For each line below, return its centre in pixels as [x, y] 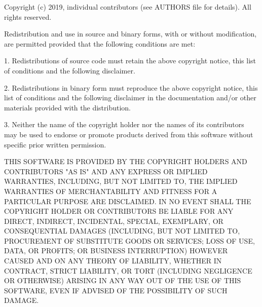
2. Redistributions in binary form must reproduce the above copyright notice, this [131, 87]
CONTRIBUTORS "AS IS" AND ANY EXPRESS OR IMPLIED [106, 171]
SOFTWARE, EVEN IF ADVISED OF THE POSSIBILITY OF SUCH [116, 290]
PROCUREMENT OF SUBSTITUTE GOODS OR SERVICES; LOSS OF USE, [129, 240]
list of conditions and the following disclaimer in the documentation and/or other [130, 98]
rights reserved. [28, 16]
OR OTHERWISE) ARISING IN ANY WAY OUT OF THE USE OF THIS [123, 280]
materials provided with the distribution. [67, 107]
